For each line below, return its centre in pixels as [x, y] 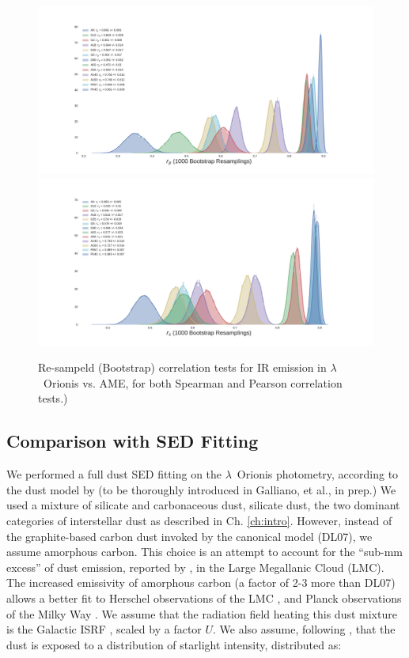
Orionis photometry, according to [318, 474]
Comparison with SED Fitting [133, 441]
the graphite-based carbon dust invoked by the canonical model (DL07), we [189, 536]
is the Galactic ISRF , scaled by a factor [104, 629]
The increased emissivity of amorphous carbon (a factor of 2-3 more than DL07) [201, 582]
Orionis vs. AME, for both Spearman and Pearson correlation [193, 382]
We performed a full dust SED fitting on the [114, 474]
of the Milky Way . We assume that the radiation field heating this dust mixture [202, 613]
